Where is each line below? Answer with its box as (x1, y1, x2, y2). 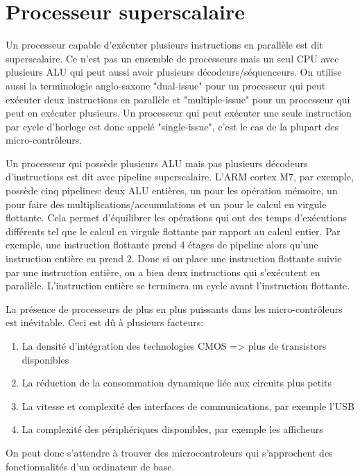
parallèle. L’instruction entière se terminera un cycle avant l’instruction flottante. (6, 278, 350, 293)
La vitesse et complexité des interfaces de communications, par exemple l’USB (22, 398, 354, 413)
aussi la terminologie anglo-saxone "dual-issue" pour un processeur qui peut (6, 78, 326, 92)
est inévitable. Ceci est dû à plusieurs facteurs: (6, 315, 204, 330)
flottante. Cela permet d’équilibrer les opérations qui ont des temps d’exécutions (6, 210, 347, 225)
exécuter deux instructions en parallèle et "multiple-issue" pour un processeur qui (6, 92, 350, 106)
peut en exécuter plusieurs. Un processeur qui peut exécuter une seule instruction (6, 105, 352, 120)
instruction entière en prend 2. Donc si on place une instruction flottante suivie (6, 251, 342, 266)
